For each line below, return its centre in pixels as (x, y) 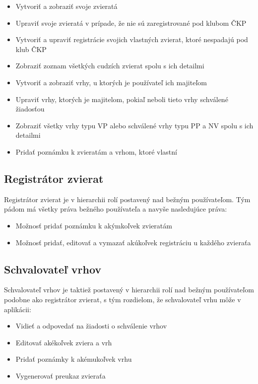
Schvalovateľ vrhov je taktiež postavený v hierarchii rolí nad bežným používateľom (129, 290)
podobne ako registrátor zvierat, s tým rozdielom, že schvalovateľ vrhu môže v (123, 299)
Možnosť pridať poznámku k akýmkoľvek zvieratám (94, 225)
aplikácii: (18, 309)
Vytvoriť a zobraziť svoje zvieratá (66, 6)
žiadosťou (30, 109)
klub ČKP (31, 49)
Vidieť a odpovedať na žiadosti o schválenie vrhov (91, 326)
